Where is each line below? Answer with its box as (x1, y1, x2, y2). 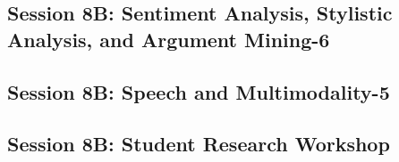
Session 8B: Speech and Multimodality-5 (7, 77, 390, 105)
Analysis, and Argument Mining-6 (7, 25, 330, 53)
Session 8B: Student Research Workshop (7, 130, 390, 158)
